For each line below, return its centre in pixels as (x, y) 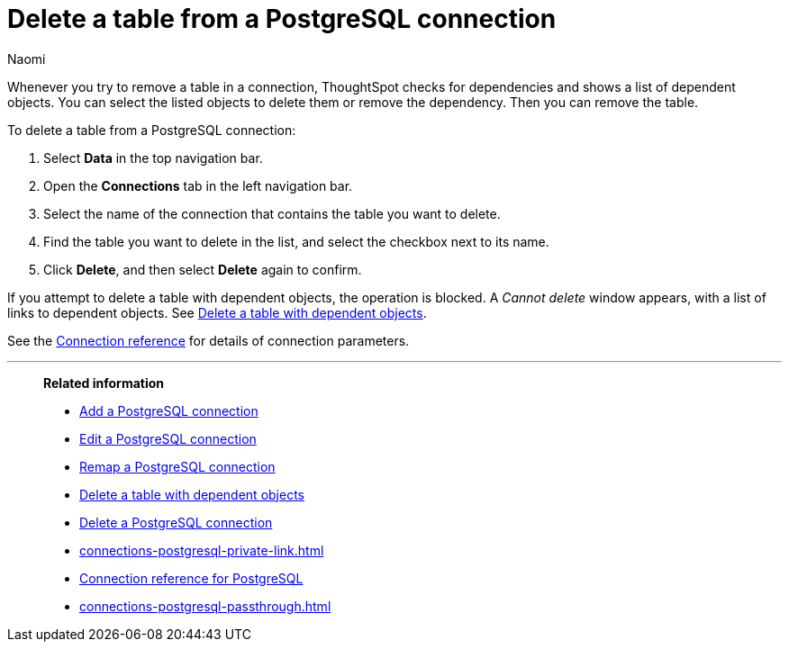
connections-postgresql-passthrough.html (205, 606)
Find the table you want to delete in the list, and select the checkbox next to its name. (296, 241)
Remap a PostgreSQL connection (177, 466)
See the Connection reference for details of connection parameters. (209, 340)
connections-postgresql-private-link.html (202, 550)
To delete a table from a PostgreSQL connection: (152, 130)
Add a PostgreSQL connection (169, 410)
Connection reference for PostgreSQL (191, 578)
